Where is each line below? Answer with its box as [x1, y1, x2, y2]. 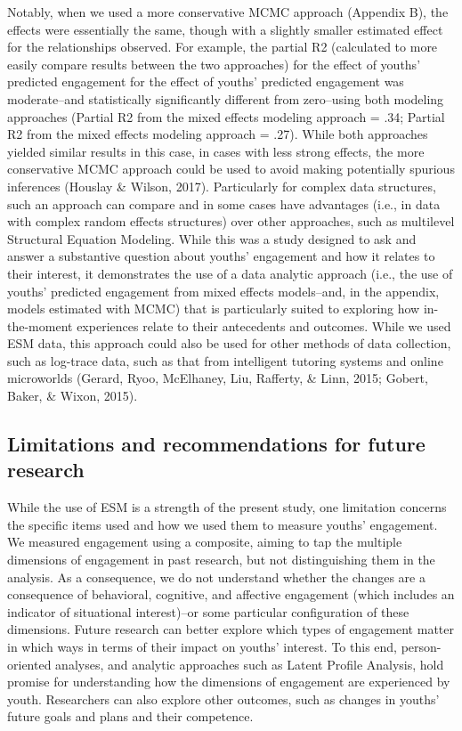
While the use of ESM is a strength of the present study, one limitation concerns [7, 498, 447, 516]
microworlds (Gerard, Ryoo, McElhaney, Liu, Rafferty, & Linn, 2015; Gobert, [7, 369, 428, 387]
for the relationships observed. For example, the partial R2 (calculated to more [7, 37, 438, 56]
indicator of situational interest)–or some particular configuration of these [7, 602, 409, 621]
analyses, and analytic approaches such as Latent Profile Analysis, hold [55, 654, 444, 673]
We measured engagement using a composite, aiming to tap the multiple [7, 532, 402, 551]
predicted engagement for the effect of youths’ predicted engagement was [7, 72, 404, 91]
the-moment [7, 316, 73, 335]
